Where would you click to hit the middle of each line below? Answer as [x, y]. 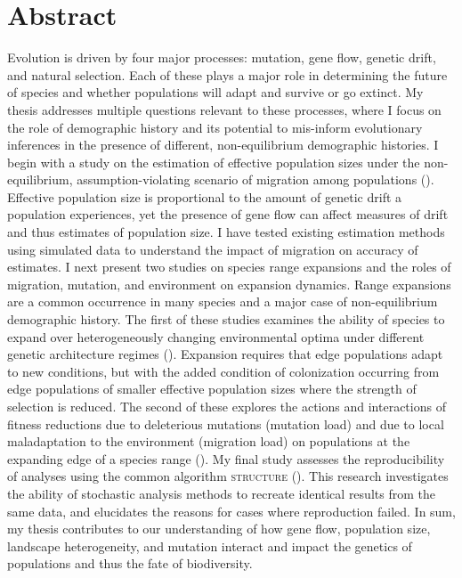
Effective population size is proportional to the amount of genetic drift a [205, 196]
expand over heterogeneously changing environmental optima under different [216, 336]
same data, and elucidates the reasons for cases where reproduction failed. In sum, [231, 511]
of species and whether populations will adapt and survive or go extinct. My [215, 92]
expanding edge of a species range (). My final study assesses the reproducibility [226, 458]
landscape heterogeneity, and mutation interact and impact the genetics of [210, 545]
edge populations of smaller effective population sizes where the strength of [212, 389]
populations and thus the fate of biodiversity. [130, 563]
